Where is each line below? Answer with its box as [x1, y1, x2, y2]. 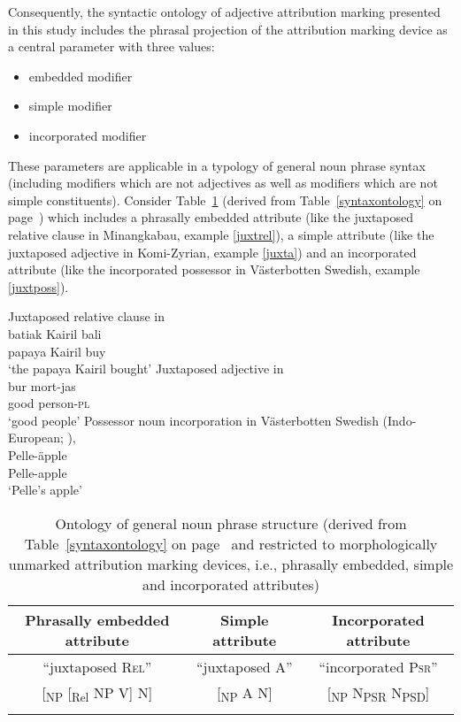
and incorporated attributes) [142, 573, 319, 595]
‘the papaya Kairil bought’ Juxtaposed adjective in [8, 359, 284, 378]
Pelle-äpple [8, 446, 67, 465]
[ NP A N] [217, 681, 273, 706]
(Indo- [382, 411, 417, 429]
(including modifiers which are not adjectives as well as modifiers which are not [8, 173, 438, 192]
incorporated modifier [28, 126, 147, 144]
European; [8, 428, 64, 447]
